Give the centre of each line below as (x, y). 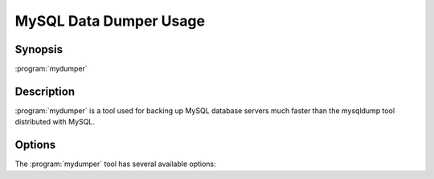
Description (45, 91)
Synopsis (39, 49)
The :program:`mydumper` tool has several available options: (115, 164)
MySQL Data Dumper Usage (110, 21)
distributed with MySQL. (55, 122)
